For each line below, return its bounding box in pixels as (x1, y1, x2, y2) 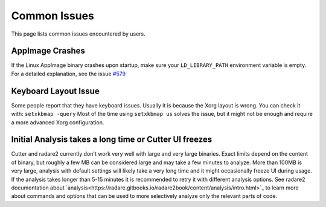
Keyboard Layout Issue (11, 86, 100, 96)
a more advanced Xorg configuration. (11, 118, 104, 126)
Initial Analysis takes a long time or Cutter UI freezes (11, 135, 213, 145)
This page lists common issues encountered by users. (11, 30, 146, 37)
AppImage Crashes (11, 46, 86, 56)
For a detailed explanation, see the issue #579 (11, 70, 126, 77)
